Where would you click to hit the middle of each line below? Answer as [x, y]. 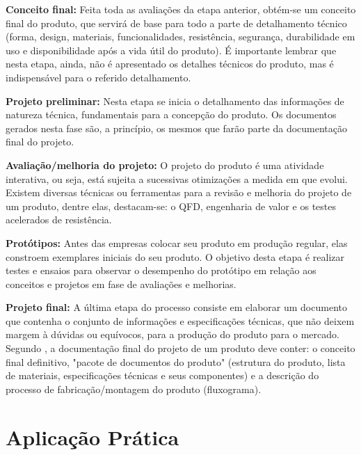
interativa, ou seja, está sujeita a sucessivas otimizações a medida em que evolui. [177, 178]
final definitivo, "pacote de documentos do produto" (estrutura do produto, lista [176, 361]
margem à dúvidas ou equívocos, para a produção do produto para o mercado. [173, 334]
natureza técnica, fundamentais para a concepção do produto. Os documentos [171, 114]
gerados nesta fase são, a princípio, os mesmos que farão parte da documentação [177, 128]
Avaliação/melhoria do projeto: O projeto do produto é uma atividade [165, 165]
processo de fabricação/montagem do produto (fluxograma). [134, 389]
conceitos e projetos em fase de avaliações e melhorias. [121, 284]
